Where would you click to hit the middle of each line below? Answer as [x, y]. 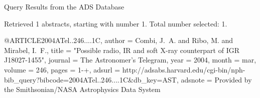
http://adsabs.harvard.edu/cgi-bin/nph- [184, 69]
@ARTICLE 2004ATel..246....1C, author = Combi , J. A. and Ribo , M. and [119, 40]
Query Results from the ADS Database [64, 6]
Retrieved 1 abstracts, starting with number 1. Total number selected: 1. [116, 23]
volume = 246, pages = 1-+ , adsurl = [62, 69]
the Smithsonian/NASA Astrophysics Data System [82, 89]
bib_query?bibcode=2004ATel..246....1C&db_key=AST [90, 79]
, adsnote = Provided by [214, 79]
